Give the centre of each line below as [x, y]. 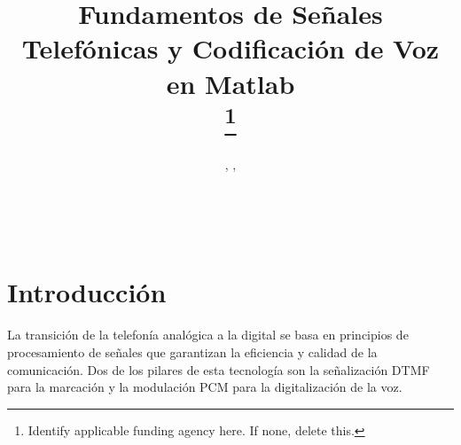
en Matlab [230, 83]
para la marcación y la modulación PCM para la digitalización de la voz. [205, 387]
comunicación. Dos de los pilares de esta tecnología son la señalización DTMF [219, 369]
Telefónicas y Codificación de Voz [230, 48]
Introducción [87, 292]
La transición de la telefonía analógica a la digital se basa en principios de [208, 335]
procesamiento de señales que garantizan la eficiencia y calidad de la [192, 351]
